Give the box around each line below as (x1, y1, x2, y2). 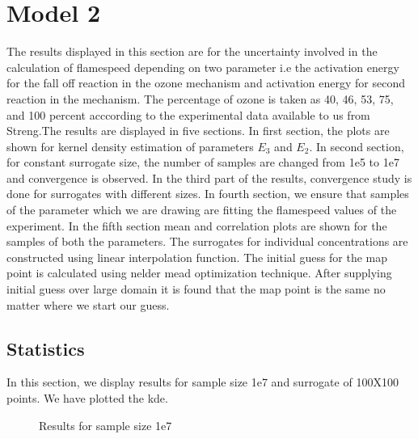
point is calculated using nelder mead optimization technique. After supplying (6, 264, 392, 281)
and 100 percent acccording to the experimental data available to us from (6, 106, 370, 123)
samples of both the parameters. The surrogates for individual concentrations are (6, 233, 408, 250)
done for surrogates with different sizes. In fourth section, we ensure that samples (6, 185, 409, 202)
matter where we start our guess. (6, 296, 170, 313)
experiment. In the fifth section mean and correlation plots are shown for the (6, 217, 387, 234)
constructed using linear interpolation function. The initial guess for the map (6, 248, 388, 265)
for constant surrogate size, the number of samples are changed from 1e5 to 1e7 (6, 154, 399, 171)
